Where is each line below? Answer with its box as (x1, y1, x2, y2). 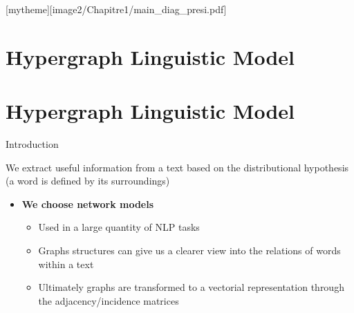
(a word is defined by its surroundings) (6, 173, 170, 188)
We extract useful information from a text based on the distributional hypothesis (6, 160, 349, 174)
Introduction (6, 137, 59, 151)
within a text (38, 256, 94, 271)
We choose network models (21, 196, 154, 211)
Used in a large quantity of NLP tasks (38, 220, 200, 234)
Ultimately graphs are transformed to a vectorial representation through (38, 280, 344, 294)
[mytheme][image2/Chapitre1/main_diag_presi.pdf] (6, 2, 227, 16)
